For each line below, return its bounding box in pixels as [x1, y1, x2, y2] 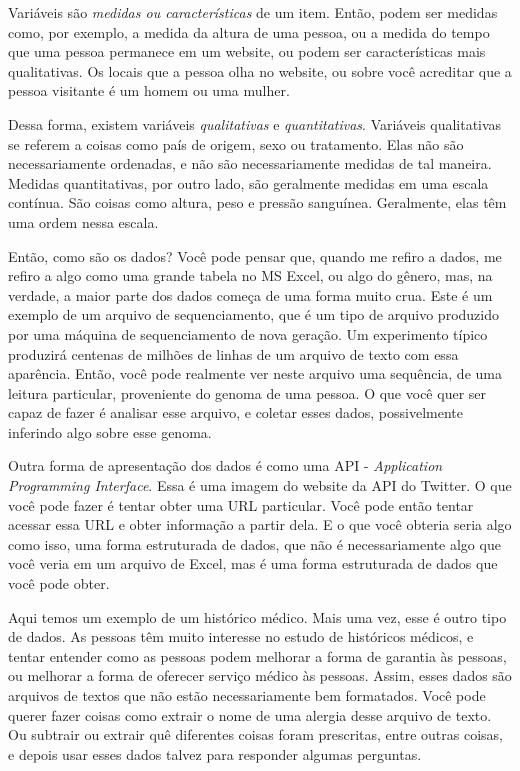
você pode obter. [8, 573, 110, 594]
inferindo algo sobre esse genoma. [8, 421, 212, 442]
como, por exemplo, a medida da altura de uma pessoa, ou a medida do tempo [8, 21, 490, 42]
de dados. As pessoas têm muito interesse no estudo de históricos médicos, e [8, 626, 474, 647]
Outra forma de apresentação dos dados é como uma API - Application [8, 455, 443, 476]
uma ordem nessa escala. [8, 211, 159, 232]
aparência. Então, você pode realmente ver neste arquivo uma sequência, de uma [8, 363, 502, 384]
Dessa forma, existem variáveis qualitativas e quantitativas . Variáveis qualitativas [8, 113, 502, 134]
